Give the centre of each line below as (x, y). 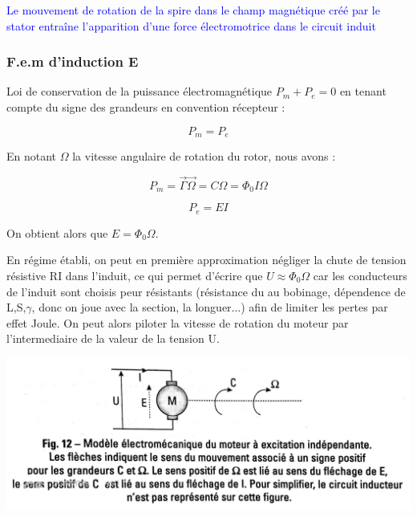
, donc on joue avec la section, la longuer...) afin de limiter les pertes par (210, 307)
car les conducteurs (360, 275)
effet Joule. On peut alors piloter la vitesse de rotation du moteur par (178, 322)
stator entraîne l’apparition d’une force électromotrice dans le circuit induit (191, 25)
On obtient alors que (57, 232)
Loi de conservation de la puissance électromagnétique (140, 91)
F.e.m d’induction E (73, 61)
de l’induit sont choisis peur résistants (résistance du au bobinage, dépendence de (206, 291)
